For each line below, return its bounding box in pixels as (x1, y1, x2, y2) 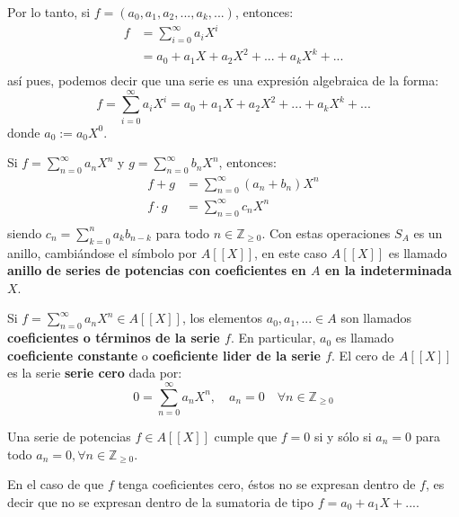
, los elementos (181, 308, 263, 327)
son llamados (340, 308, 412, 327)
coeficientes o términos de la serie (7, 328, 220, 347)
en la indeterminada (324, 261, 452, 280)
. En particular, (230, 328, 316, 347)
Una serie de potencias (7, 427, 131, 446)
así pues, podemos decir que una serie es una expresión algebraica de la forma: (7, 70, 439, 89)
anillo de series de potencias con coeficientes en (7, 261, 306, 280)
